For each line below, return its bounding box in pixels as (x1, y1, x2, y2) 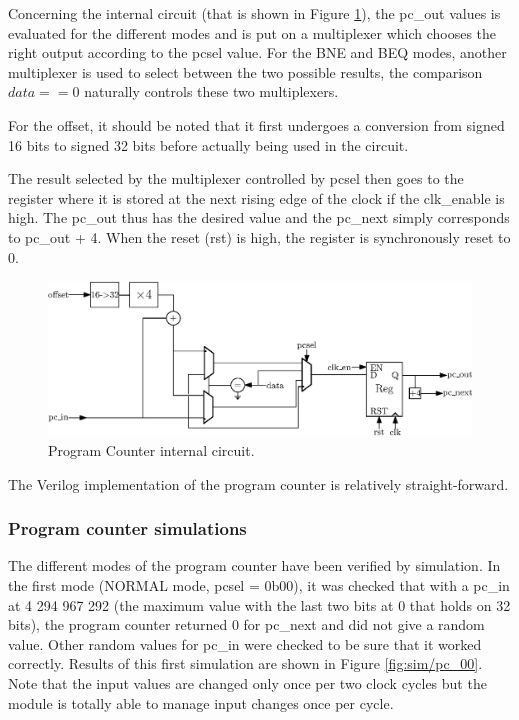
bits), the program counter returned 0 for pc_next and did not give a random (8, 614, 485, 635)
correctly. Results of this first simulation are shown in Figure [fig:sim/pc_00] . (8, 653, 483, 674)
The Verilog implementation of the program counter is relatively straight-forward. (8, 473, 509, 494)
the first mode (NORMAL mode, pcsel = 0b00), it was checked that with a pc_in (8, 574, 510, 595)
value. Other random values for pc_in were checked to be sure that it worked (8, 633, 482, 654)
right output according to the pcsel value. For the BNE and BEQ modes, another (8, 42, 507, 63)
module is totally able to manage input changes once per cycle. (8, 692, 394, 713)
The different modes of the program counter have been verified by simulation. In (8, 555, 501, 576)
